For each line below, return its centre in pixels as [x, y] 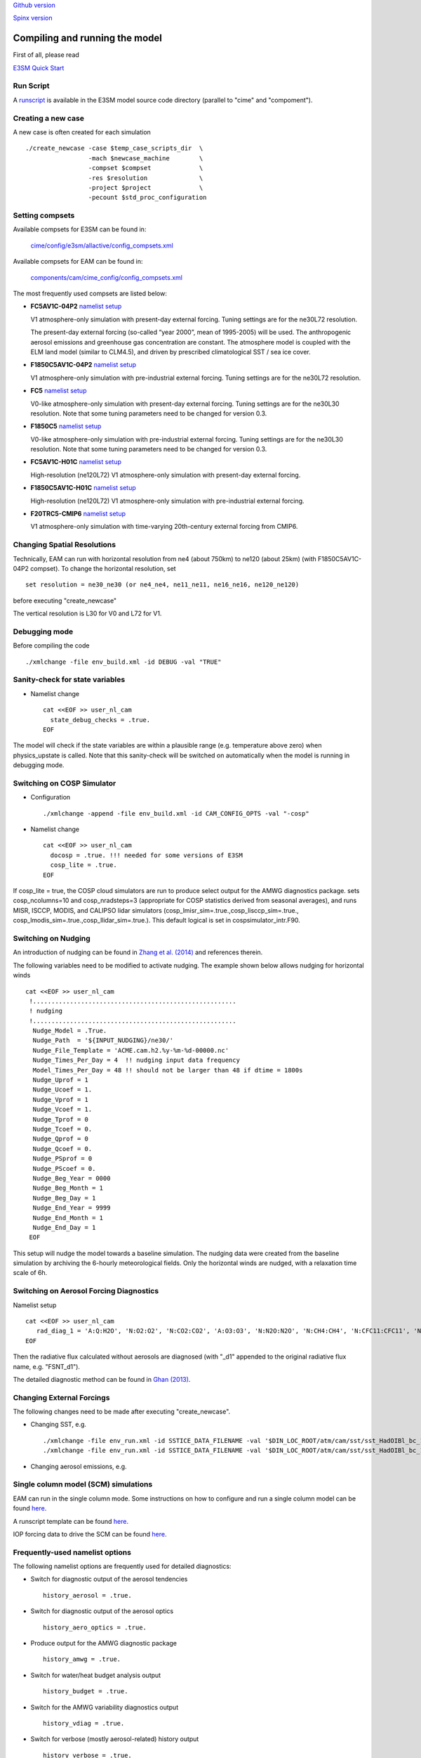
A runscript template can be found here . [71, 1521]
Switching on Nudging [52, 938]
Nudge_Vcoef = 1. [62, 1110]
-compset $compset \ [146, 168]
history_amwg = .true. [82, 1659]
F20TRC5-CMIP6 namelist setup [78, 514]
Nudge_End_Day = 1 [64, 1227]
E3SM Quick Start [39, 68]
